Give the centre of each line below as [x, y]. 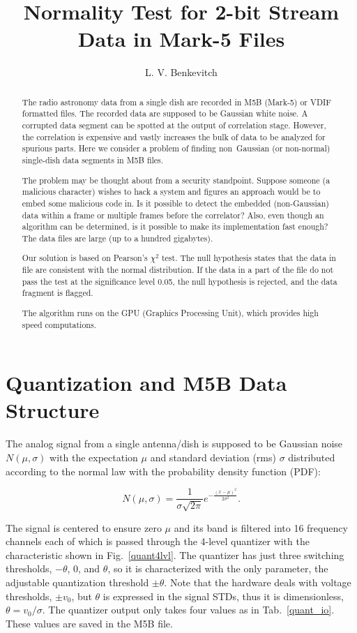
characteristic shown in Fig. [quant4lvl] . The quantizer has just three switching [175, 554]
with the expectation [94, 457]
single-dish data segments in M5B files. [93, 159]
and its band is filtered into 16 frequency [261, 527]
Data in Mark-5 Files [181, 39]
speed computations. [59, 324]
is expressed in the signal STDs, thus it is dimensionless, [223, 596]
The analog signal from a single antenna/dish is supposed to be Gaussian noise [174, 444]
